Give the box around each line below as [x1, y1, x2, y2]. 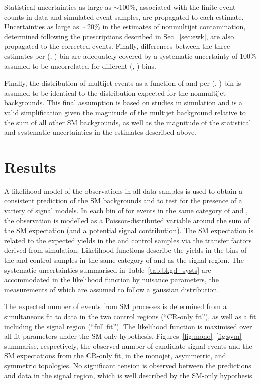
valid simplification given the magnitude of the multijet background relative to [4, 107, 246, 117]
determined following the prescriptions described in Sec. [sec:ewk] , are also [4, 31, 234, 41]
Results [4, 156, 56, 177]
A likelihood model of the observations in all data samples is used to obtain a [4, 185, 243, 196]
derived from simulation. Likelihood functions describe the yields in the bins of [4, 245, 247, 255]
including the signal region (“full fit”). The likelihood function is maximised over [4, 321, 252, 331]
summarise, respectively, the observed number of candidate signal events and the [4, 340, 252, 351]
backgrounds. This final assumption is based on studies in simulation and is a [4, 97, 243, 108]
